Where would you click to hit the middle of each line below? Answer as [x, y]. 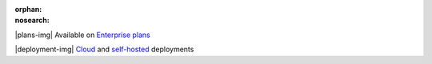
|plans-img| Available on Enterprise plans [83, 35]
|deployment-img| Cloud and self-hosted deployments [104, 49]
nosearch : [32, 21]
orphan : [28, 9]
